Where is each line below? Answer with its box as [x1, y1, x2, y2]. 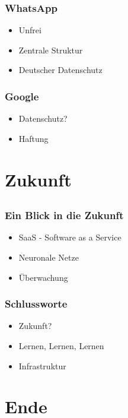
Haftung [18, 132, 49, 144]
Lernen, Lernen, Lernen [18, 340, 104, 352]
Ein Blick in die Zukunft [5, 208, 124, 223]
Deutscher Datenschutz [18, 64, 103, 76]
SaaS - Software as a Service [18, 231, 121, 243]
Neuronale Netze [18, 251, 79, 264]
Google [5, 88, 39, 103]
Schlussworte [5, 296, 68, 311]
